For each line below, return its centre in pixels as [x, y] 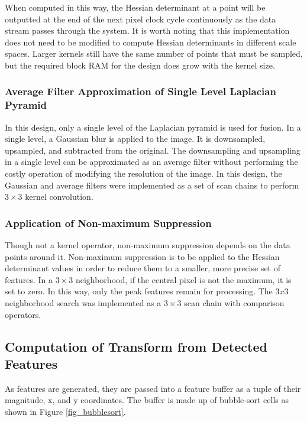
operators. [23, 314]
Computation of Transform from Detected [136, 346]
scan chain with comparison [234, 303]
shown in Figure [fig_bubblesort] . [65, 412]
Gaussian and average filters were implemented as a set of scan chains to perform [152, 185]
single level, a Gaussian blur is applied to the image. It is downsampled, [135, 139]
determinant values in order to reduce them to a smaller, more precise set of [143, 268]
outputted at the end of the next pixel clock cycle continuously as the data [140, 19]
